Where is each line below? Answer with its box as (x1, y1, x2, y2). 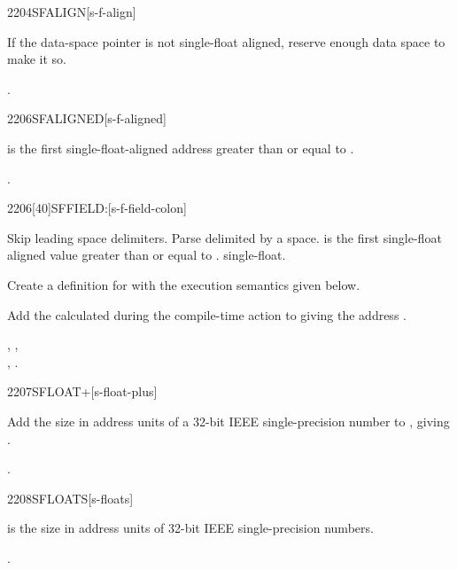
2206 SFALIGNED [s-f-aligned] (7, 109, 167, 128)
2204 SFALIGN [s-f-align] (7, 3, 136, 20)
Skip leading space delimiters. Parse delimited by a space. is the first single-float (7, 228, 442, 246)
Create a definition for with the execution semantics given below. (7, 275, 360, 293)
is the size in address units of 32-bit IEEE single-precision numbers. (7, 519, 374, 537)
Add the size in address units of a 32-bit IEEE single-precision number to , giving (7, 411, 450, 430)
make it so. (7, 50, 66, 68)
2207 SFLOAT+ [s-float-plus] (7, 382, 158, 401)
